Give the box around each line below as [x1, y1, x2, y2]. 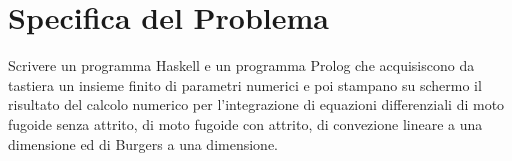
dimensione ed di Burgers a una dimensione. [8, 133, 279, 154]
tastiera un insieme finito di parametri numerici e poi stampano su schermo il [8, 74, 482, 95]
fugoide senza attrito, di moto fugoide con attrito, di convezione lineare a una [8, 113, 483, 134]
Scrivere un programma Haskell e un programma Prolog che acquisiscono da [8, 55, 475, 76]
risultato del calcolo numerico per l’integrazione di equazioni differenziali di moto [8, 94, 505, 115]
